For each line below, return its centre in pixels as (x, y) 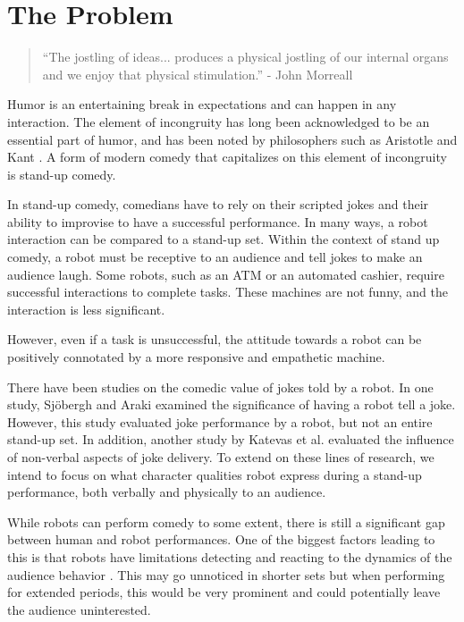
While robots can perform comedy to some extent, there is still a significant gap (226, 521)
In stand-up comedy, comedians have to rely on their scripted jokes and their (218, 204)
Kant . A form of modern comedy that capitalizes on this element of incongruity (227, 157)
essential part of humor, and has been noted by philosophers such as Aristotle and (232, 139)
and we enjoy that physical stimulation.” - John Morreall (198, 74)
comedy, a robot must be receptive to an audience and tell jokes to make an (215, 257)
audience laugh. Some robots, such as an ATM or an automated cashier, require (226, 274)
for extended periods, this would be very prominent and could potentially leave (224, 592)
